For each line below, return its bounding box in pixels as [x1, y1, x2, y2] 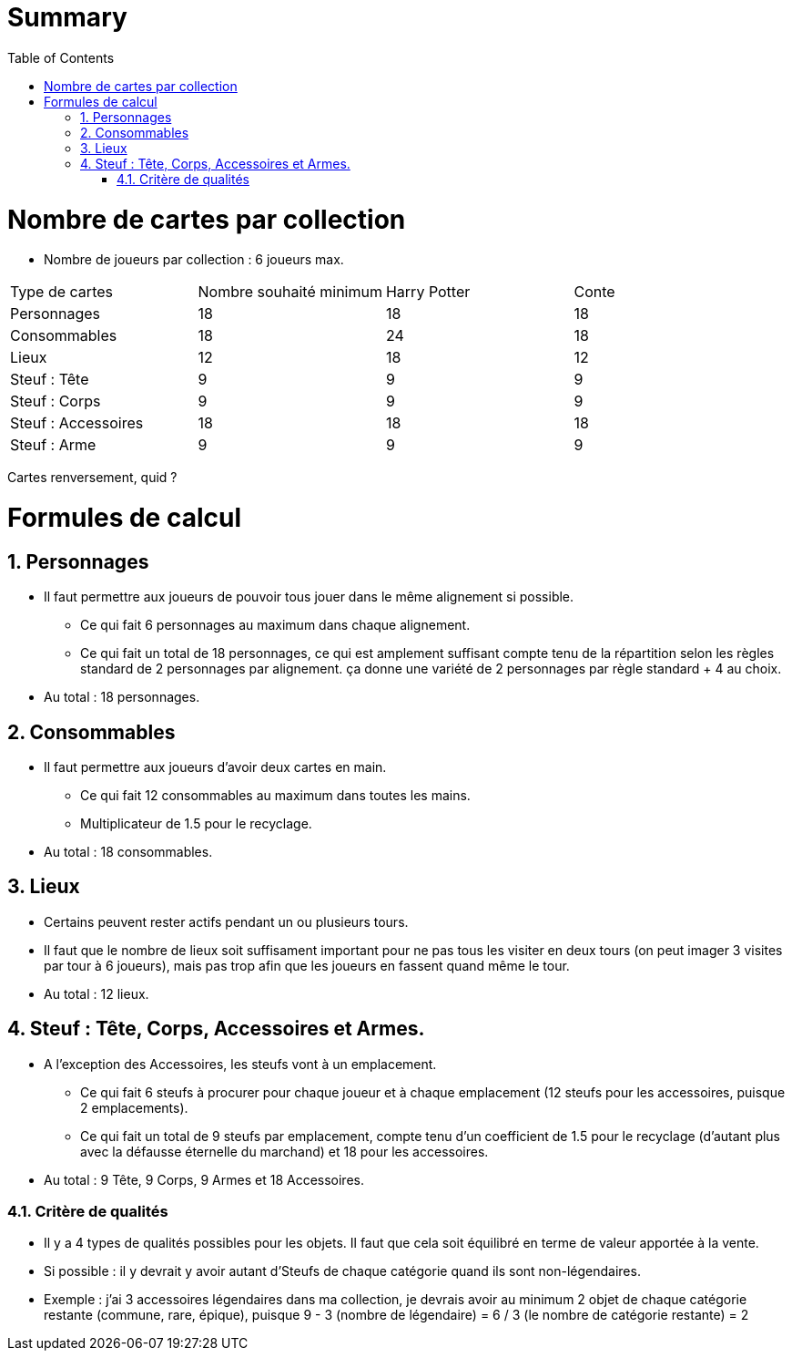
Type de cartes [10, 283, 113, 302]
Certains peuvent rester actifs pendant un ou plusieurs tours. [44, 913, 409, 930]
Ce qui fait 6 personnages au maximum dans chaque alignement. [80, 617, 471, 633]
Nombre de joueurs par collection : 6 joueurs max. [44, 252, 344, 268]
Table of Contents [7, 49, 115, 66]
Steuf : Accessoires [10, 414, 144, 433]
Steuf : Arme [10, 436, 96, 455]
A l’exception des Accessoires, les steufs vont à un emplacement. [44, 1055, 437, 1072]
